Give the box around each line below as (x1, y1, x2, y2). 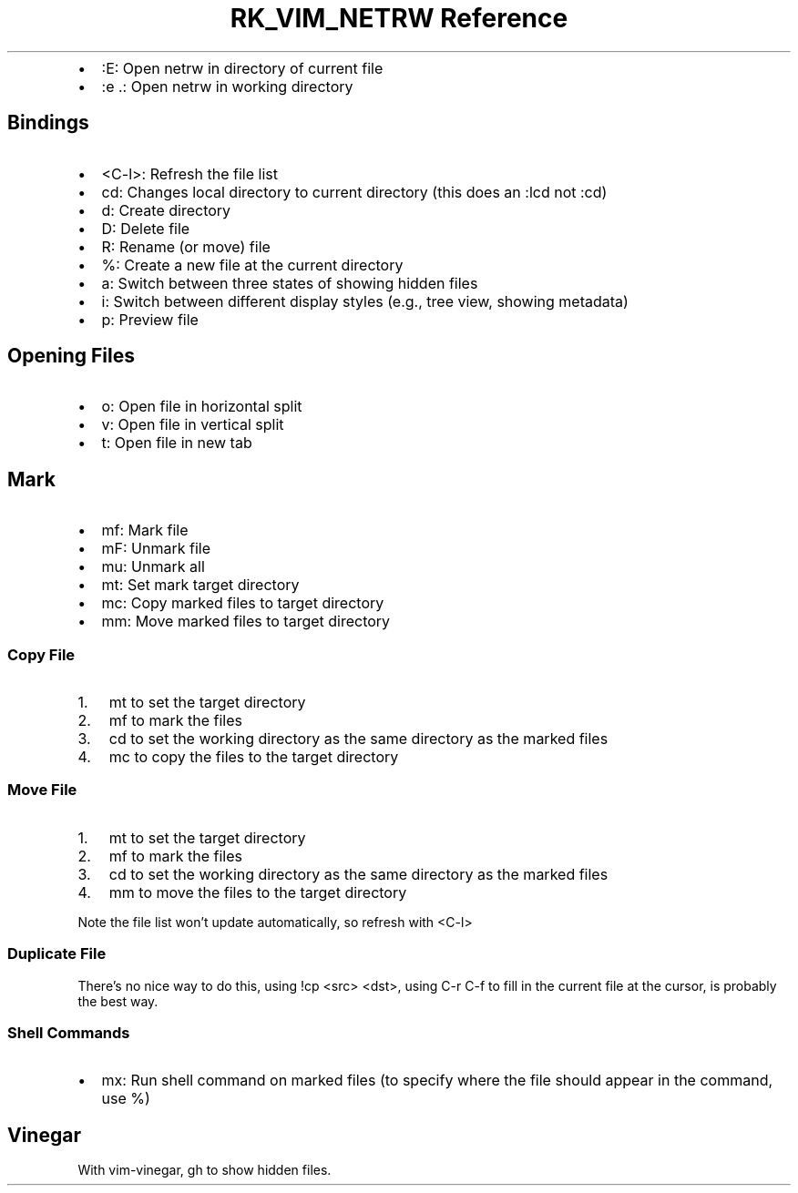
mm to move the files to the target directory (108, 882, 407, 902)
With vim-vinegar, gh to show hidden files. (77, 1162, 332, 1178)
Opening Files (7, 344, 135, 368)
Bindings (7, 111, 89, 135)
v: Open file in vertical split (101, 415, 284, 434)
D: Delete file (101, 219, 190, 238)
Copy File (7, 645, 76, 664)
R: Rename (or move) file (101, 237, 271, 256)
